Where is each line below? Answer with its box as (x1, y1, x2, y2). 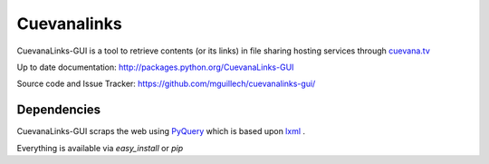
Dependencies (16, 102, 101, 118)
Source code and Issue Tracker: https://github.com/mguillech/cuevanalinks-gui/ (16, 78, 316, 90)
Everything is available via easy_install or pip (16, 142, 184, 153)
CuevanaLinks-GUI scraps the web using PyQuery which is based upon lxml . (16, 126, 306, 137)
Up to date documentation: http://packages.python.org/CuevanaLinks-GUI (16, 62, 294, 72)
